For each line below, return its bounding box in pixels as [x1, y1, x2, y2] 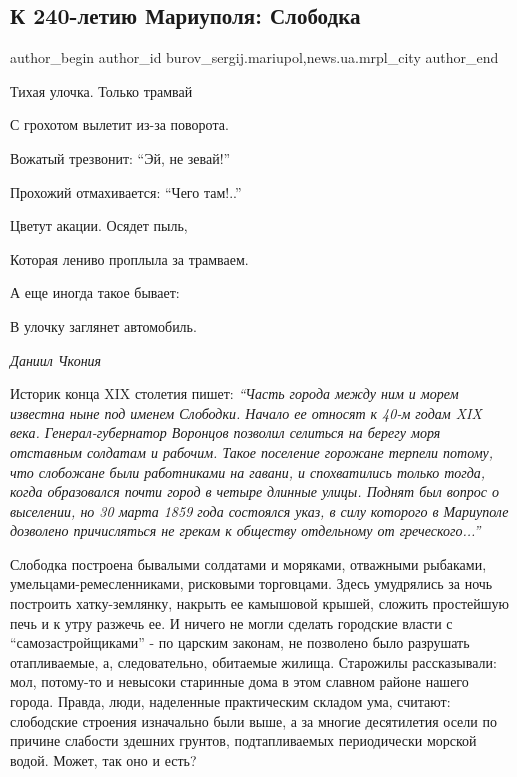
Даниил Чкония [10, 349, 102, 370]
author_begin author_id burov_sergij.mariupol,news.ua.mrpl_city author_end [10, 47, 499, 68]
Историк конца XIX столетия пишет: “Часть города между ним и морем [10, 383, 459, 404]
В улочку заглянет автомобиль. [10, 315, 197, 336]
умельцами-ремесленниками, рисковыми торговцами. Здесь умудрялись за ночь [10, 573, 493, 594]
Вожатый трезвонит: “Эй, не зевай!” [10, 147, 231, 168]
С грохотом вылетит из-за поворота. [10, 114, 229, 135]
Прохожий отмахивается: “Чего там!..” [10, 181, 242, 202]
